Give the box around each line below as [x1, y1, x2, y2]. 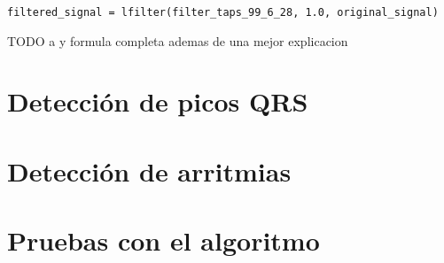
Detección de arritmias [7, 152, 292, 189]
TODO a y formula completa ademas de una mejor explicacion [7, 31, 348, 50]
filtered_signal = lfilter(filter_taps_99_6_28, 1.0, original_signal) [7, 6, 439, 19]
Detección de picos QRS [7, 83, 308, 120]
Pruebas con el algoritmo [7, 222, 320, 259]
